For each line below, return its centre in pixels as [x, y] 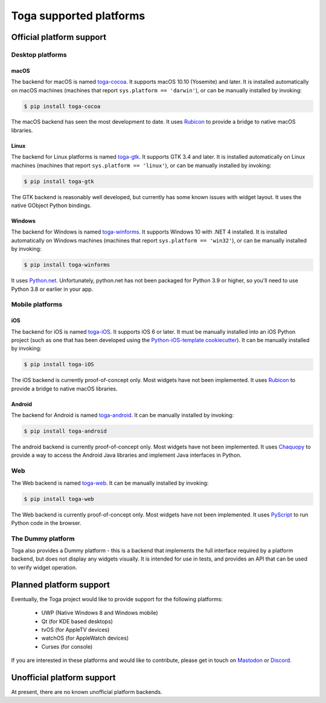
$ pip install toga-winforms [67, 265]
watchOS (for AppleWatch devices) [85, 638]
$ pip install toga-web [59, 499]
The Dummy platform [43, 538]
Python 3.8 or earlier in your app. [52, 289]
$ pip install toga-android [65, 431]
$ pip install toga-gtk [59, 181]
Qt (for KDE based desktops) [77, 621]
